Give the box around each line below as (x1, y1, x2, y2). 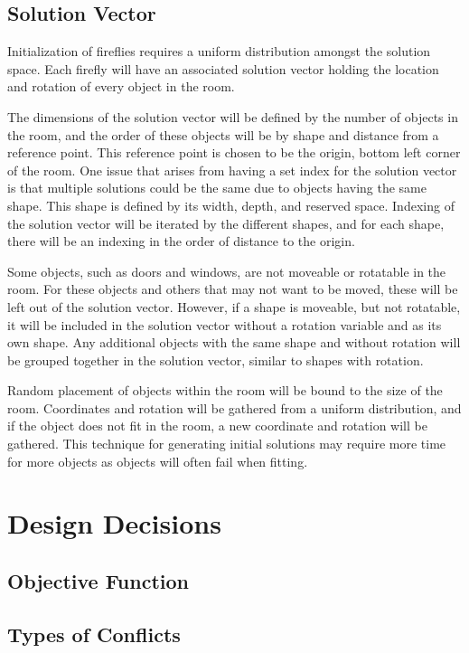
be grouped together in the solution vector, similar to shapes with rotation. (7, 350, 424, 369)
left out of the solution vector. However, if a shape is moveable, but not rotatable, (7, 297, 461, 316)
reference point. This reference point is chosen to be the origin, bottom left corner (7, 143, 461, 162)
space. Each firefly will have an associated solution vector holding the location (7, 59, 439, 78)
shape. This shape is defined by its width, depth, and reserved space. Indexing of (7, 195, 455, 214)
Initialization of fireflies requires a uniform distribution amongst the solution (7, 42, 431, 61)
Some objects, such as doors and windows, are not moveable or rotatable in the (7, 261, 446, 280)
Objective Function (7, 567, 190, 595)
